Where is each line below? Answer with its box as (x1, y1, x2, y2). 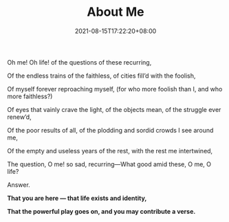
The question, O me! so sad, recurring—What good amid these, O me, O (7, 159, 212, 168)
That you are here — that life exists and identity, (7, 194, 147, 202)
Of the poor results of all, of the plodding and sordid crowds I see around (7, 126, 214, 134)
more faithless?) (7, 92, 53, 100)
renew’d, (7, 113, 32, 121)
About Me (87, 4, 144, 20)
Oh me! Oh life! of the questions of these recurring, (7, 58, 152, 66)
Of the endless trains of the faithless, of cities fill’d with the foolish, (7, 71, 196, 80)
